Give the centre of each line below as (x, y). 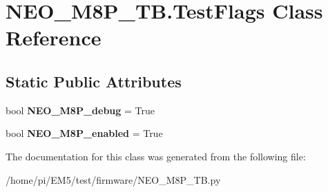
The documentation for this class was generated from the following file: (156, 156)
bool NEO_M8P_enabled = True (84, 133)
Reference (54, 38)
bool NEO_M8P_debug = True (80, 110)
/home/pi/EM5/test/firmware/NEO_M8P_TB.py (113, 179)
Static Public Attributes (94, 81)
